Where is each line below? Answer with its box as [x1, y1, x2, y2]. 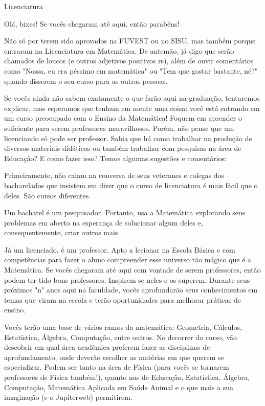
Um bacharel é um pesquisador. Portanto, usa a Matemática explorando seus [4, 207, 246, 218]
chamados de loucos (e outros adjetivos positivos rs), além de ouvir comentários [4, 55, 254, 66]
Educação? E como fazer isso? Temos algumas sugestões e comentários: [4, 152, 227, 163]
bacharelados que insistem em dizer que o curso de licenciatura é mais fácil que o [4, 179, 258, 190]
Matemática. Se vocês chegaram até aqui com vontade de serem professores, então [4, 264, 261, 275]
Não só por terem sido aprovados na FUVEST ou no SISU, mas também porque [4, 35, 256, 46]
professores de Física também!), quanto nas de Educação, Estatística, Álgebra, [4, 372, 250, 382]
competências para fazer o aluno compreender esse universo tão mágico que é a [4, 254, 252, 265]
